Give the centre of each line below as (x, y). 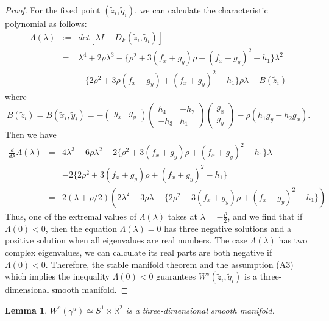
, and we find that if (265, 216)
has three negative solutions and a (228, 228)
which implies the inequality (57, 276)
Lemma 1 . (26, 310)
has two (293, 240)
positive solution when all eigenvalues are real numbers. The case (126, 240)
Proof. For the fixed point (53, 10)
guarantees (176, 276)
